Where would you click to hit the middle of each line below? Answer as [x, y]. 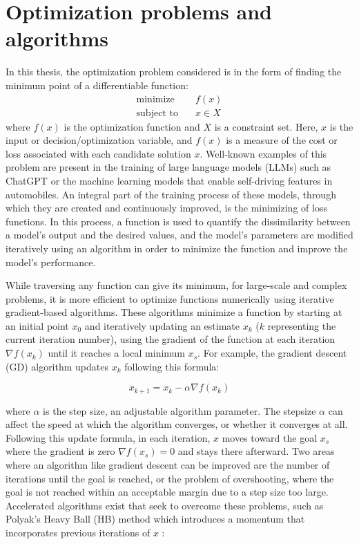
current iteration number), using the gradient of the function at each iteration [171, 339]
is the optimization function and [132, 126]
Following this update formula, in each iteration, [108, 437]
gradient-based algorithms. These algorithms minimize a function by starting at [174, 312]
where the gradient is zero [60, 451]
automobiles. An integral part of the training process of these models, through [171, 194]
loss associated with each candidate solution [98, 153]
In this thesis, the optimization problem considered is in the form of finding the [174, 72]
